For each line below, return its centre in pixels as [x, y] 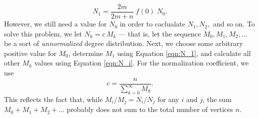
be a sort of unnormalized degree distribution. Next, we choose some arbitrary [123, 43]
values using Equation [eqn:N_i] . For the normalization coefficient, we [141, 63]
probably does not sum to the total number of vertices [150, 109]
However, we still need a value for [55, 24]
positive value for [30, 53]
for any [168, 99]
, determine [85, 53]
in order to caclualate [152, 24]
